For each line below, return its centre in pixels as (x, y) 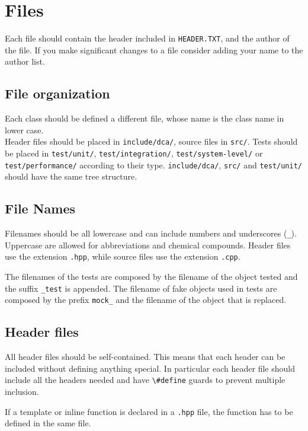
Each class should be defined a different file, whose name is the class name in (145, 118)
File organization (57, 93)
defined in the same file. (48, 423)
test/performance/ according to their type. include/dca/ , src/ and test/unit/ (154, 165)
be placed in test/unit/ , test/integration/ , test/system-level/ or (134, 153)
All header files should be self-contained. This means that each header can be (145, 357)
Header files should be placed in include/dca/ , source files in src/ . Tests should (151, 141)
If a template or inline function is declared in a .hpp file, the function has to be (149, 411)
